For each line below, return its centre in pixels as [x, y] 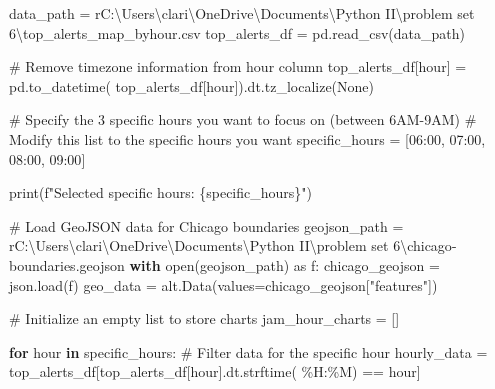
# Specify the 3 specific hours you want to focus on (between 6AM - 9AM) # [243, 119]
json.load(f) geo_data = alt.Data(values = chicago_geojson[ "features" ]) [223, 284]
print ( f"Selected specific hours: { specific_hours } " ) [161, 192]
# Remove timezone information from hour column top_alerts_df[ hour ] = [238, 66]
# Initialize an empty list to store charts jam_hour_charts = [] [204, 318]
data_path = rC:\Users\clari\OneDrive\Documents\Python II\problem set [242, 13]
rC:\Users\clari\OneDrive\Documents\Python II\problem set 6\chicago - [233, 245]
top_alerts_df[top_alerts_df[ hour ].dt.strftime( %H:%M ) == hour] [215, 371]
